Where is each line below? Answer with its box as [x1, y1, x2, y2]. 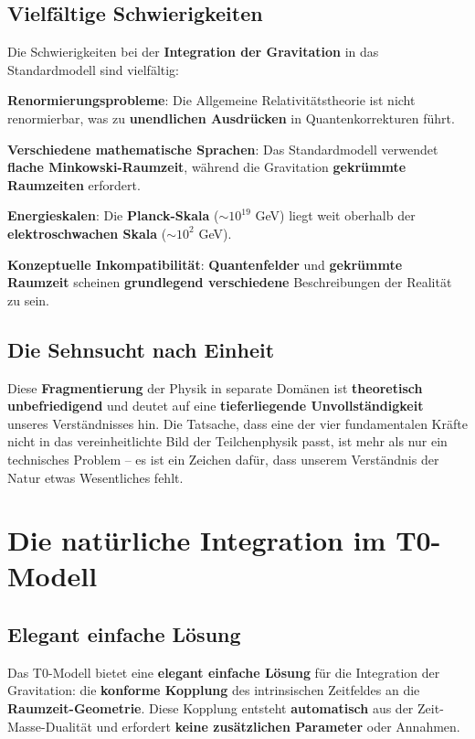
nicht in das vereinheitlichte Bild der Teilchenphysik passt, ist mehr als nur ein [7, 432, 448, 451]
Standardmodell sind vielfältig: [7, 59, 180, 79]
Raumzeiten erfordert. [7, 175, 141, 194]
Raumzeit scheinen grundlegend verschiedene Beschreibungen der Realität [7, 273, 452, 292]
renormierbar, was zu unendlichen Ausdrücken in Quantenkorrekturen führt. [7, 108, 455, 127]
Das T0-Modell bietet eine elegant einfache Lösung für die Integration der [7, 662, 440, 681]
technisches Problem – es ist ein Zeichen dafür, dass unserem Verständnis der [7, 449, 439, 468]
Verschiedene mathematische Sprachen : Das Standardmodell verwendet [7, 139, 438, 158]
